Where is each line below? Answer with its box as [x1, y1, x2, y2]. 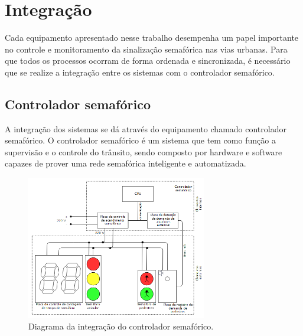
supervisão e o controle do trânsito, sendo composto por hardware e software [5, 145, 282, 158]
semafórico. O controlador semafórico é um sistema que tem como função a [5, 134, 276, 146]
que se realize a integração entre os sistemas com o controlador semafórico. [5, 66, 275, 78]
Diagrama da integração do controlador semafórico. [28, 319, 214, 332]
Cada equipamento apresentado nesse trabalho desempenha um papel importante [5, 31, 299, 44]
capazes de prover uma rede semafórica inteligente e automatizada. [5, 157, 246, 169]
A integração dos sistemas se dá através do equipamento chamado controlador [5, 122, 286, 135]
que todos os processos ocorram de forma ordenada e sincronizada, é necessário [5, 54, 291, 67]
